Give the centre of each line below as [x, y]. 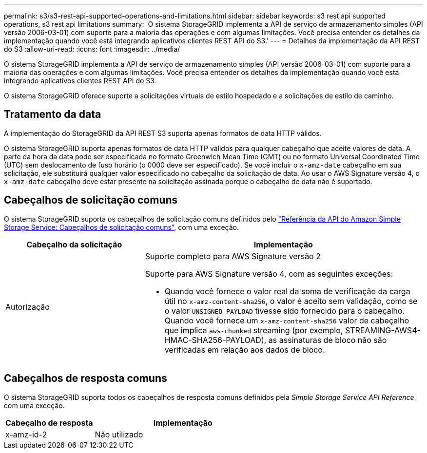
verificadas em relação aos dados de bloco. [245, 349]
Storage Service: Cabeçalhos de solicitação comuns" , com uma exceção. [121, 227]
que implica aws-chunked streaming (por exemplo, [254, 330]
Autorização [28, 307]
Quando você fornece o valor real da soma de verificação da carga [287, 291]
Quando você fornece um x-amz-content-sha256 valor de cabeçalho [287, 320]
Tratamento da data [53, 114]
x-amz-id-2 [26, 434]
